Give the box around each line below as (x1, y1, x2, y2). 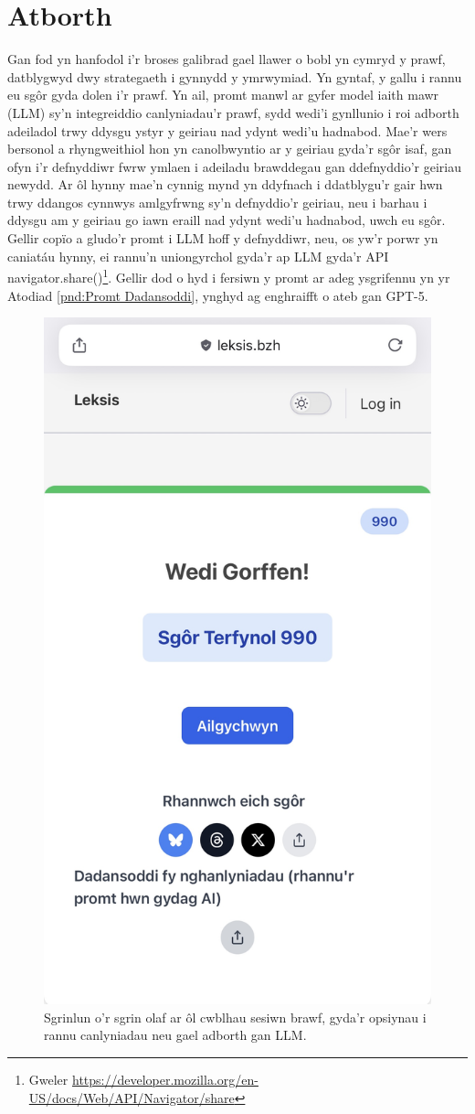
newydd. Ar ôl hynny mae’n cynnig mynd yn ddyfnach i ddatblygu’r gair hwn (7, 175, 443, 194)
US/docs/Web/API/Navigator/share (28, 1087, 235, 1107)
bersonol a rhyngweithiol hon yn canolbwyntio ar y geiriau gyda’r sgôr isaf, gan (7, 139, 452, 158)
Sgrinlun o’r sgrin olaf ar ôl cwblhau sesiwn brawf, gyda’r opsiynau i (44, 1007, 427, 1026)
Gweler (28, 1070, 69, 1089)
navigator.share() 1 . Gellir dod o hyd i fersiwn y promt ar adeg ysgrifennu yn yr (7, 265, 450, 286)
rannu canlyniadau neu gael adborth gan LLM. (44, 1025, 307, 1044)
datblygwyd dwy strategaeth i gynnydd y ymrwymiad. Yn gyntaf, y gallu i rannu (7, 67, 462, 86)
